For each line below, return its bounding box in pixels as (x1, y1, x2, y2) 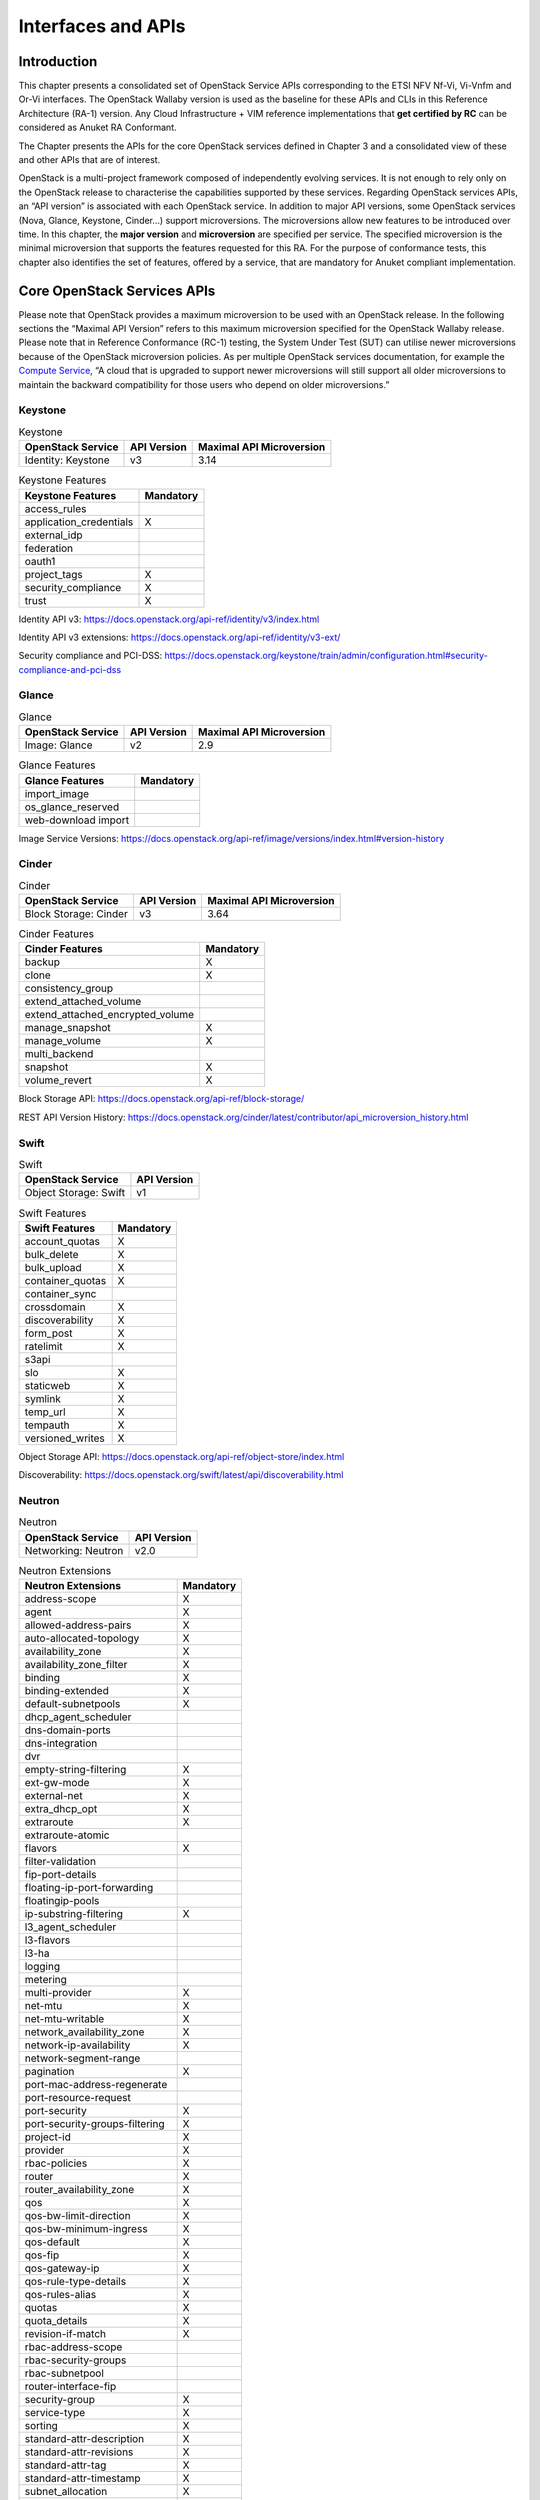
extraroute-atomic (24, 1828, 110, 1842)
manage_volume (24, 1034, 102, 1048)
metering (24, 1973, 67, 1987)
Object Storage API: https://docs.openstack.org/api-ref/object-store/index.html (18, 1450, 345, 1462)
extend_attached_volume (24, 995, 142, 1009)
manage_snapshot (24, 1021, 112, 1035)
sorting (24, 2419, 59, 2433)
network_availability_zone (24, 2025, 145, 2039)
